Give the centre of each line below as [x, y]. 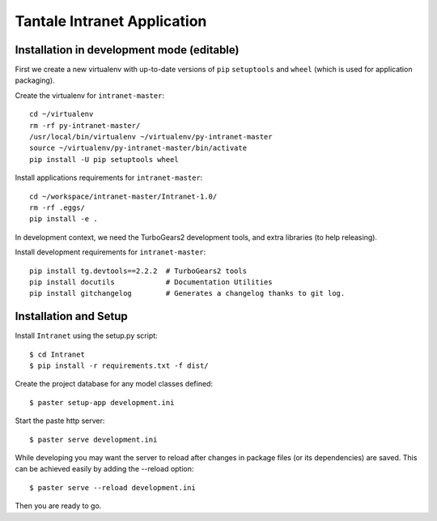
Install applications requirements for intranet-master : [109, 177]
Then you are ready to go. [58, 506]
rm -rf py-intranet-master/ [85, 125]
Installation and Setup [72, 316]
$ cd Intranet [57, 354]
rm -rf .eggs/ [57, 207]
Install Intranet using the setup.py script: [86, 335]
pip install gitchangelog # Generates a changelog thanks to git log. [187, 293]
